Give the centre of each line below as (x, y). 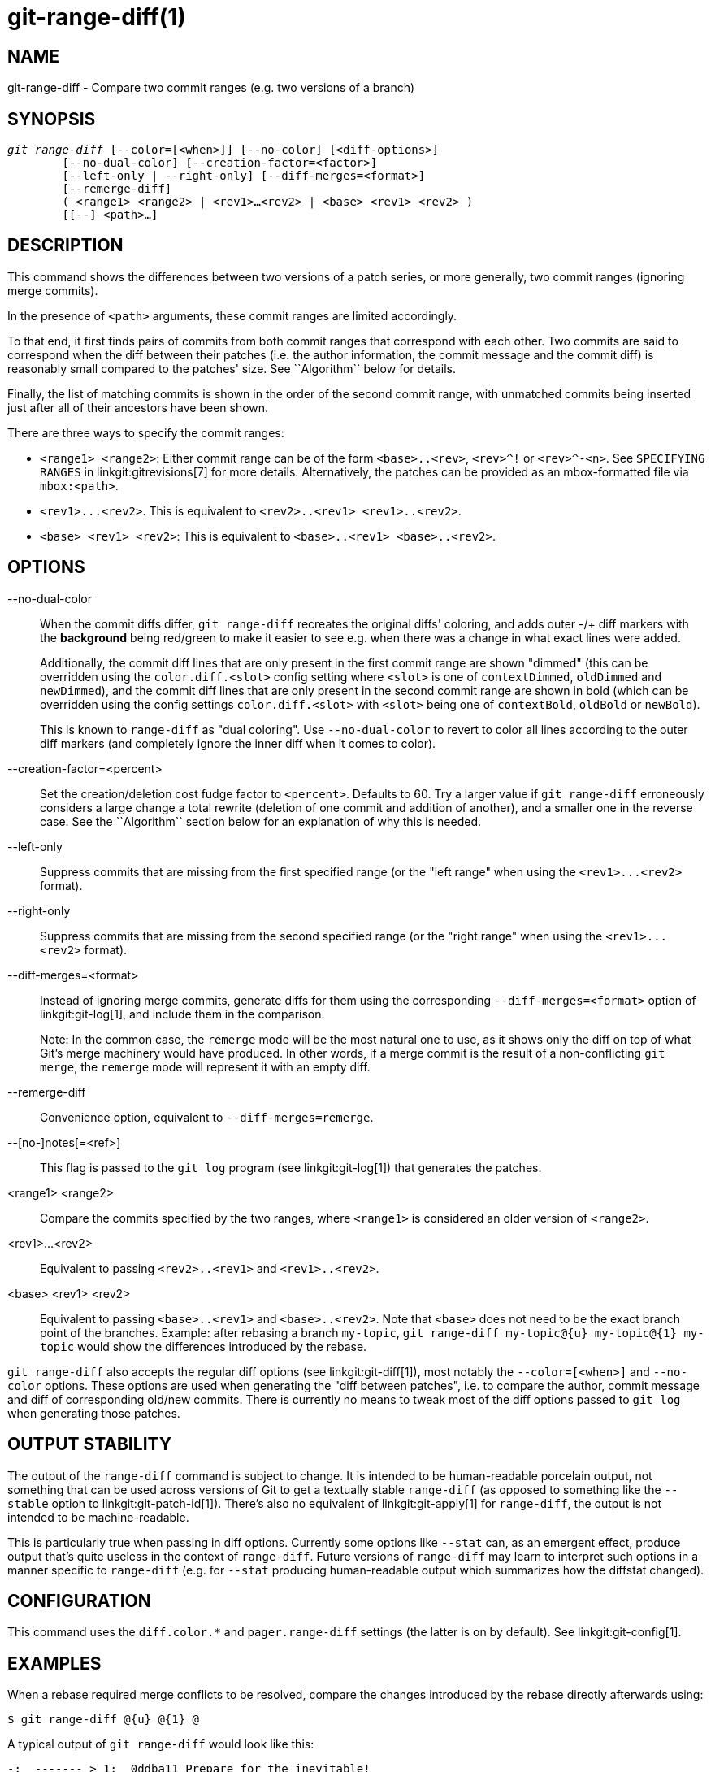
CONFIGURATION (79, 1600)
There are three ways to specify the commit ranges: (146, 432)
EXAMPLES (54, 1663)
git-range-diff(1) (97, 17)
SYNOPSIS (52, 119)
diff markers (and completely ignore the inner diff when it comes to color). (238, 743)
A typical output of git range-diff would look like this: (161, 1744)
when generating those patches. (94, 1413)
